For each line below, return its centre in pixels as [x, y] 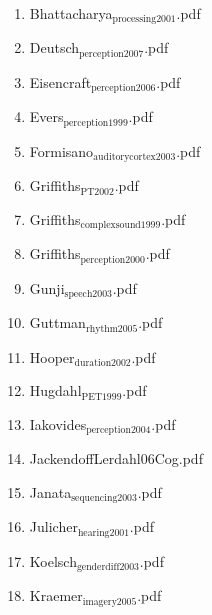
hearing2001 [103, 532]
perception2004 [118, 430]
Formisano [61, 150]
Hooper [52, 356]
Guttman [57, 322]
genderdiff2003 [108, 567]
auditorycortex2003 [134, 157]
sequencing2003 [104, 498]
